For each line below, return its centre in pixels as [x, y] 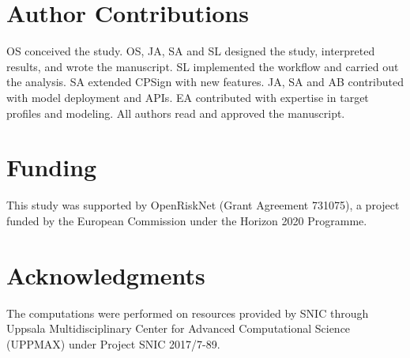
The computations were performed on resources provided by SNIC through [188, 313]
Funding [52, 167]
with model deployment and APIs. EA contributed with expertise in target [188, 97]
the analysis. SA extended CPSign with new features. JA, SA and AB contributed [205, 82]
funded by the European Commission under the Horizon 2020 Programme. [187, 220]
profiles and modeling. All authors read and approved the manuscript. [176, 113]
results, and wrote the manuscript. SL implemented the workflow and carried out [203, 66]
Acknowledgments [106, 275]
